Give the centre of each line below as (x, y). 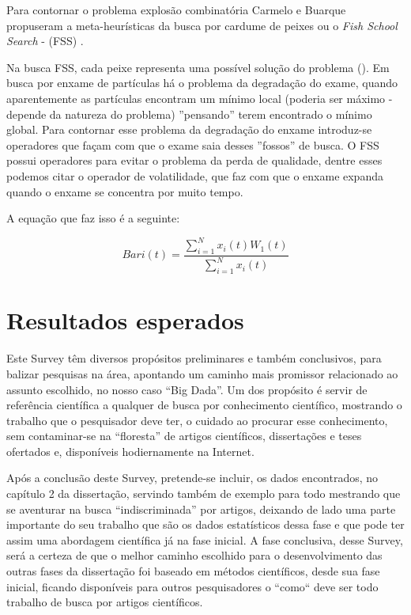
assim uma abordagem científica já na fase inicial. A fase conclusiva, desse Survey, (205, 539)
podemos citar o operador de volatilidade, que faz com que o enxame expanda (195, 175)
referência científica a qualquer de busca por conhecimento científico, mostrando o (204, 405)
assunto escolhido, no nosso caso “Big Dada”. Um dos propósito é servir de (187, 389)
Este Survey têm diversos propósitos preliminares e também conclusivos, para (194, 358)
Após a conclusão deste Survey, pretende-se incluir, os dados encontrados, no (192, 478)
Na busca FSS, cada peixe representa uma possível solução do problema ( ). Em (198, 67)
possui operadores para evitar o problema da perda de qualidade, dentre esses (194, 160)
